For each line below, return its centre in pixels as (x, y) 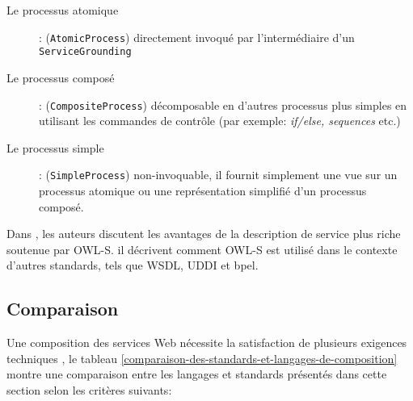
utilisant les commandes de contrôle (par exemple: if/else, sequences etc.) (220, 121)
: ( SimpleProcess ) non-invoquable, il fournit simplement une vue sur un (218, 175)
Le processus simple (55, 147)
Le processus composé (61, 77)
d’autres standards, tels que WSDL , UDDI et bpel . (133, 265)
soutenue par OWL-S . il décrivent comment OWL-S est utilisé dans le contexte (202, 249)
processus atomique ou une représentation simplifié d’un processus (203, 190)
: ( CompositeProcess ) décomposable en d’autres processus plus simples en (223, 104)
